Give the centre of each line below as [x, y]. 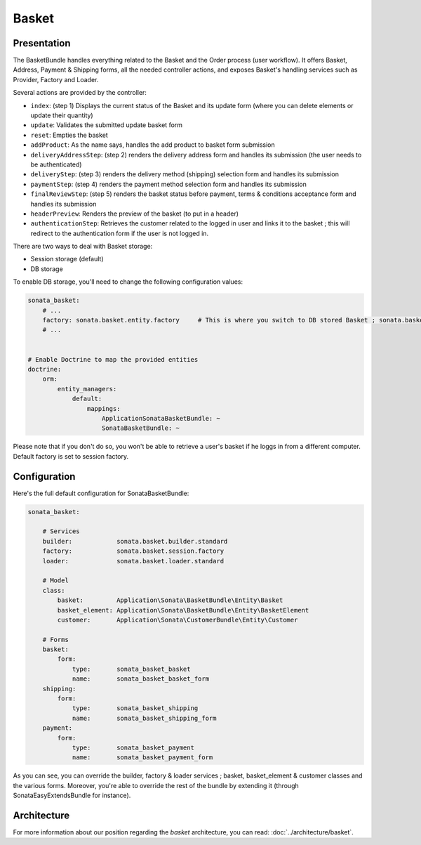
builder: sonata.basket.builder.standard [135, 541]
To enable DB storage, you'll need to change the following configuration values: [128, 282]
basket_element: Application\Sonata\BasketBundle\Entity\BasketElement [183, 610]
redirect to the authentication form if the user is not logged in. [120, 233]
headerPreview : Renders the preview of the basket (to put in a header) [134, 214]
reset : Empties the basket [69, 135]
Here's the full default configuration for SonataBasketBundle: [101, 493]
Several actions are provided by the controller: [80, 93]
